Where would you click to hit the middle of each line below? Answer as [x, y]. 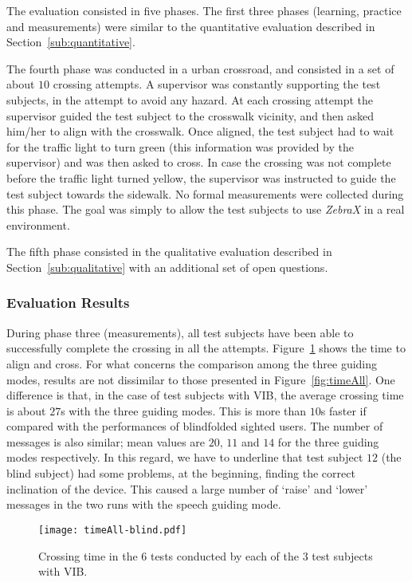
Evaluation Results [68, 303]
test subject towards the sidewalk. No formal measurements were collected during [205, 193]
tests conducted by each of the [224, 555]
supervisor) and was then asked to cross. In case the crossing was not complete [199, 162]
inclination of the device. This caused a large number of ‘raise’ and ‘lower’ [187, 488]
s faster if [343, 410]
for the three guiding [328, 441]
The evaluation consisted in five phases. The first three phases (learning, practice [204, 10]
